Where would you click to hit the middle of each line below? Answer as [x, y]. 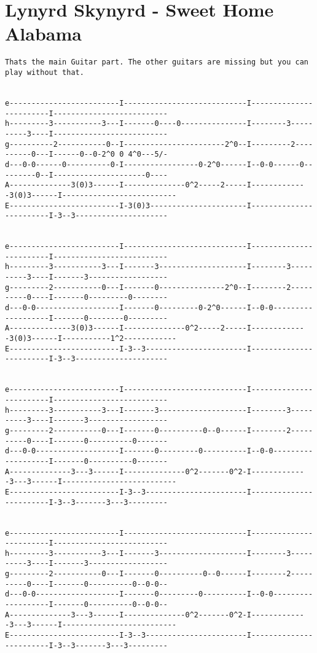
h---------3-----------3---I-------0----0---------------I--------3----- [159, 124]
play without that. [45, 72]
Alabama [43, 33]
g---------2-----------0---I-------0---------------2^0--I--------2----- [159, 287]
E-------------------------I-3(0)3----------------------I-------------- [159, 205]
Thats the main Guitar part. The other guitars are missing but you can [157, 62]
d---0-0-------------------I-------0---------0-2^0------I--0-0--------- [159, 308]
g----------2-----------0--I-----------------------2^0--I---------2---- [159, 144]
